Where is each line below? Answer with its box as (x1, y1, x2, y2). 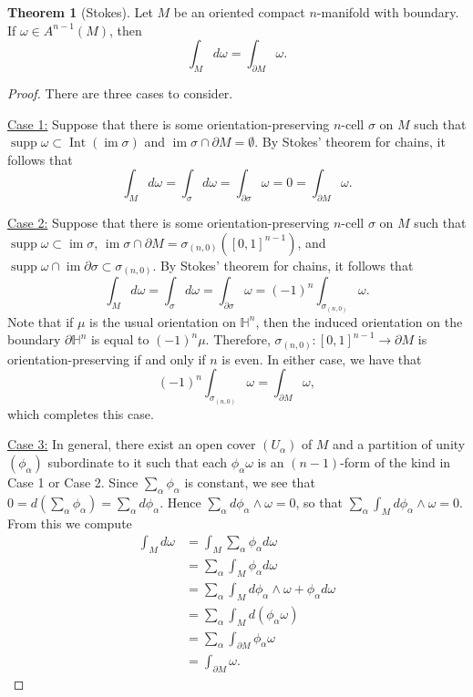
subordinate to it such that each (47, 453, 228, 472)
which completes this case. (7, 404, 154, 423)
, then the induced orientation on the (255, 312, 463, 331)
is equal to (90, 330, 149, 349)
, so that (295, 492, 343, 511)
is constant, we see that (184, 473, 315, 492)
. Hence (159, 492, 201, 511)
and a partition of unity (333, 435, 466, 454)
